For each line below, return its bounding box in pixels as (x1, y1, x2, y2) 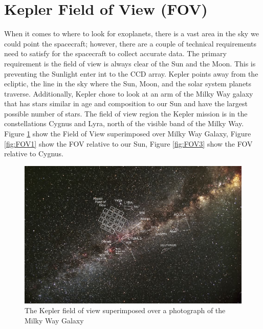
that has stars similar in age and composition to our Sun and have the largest (4, 98, 248, 109)
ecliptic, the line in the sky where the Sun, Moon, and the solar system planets (4, 78, 252, 89)
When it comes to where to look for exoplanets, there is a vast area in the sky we (4, 28, 259, 39)
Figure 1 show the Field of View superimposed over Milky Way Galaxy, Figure (4, 128, 251, 139)
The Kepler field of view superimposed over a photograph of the (25, 305, 226, 316)
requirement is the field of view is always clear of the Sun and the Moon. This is (4, 58, 256, 68)
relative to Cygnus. (4, 148, 64, 159)
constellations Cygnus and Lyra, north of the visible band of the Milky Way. (4, 118, 244, 129)
